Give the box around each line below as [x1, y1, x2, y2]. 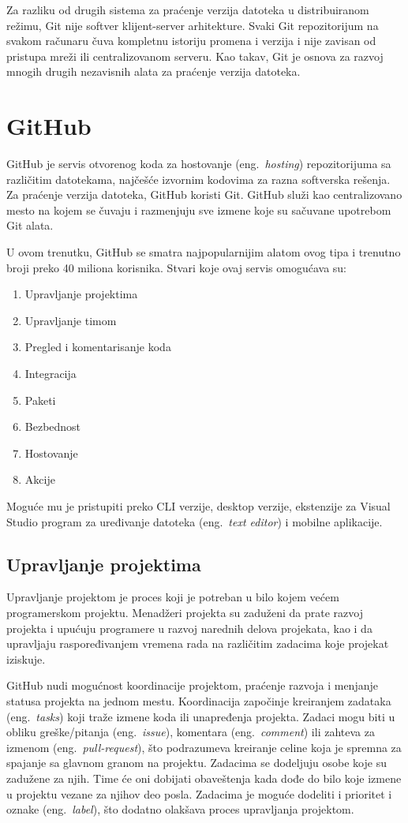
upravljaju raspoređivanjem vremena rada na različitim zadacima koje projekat [6, 635, 389, 652]
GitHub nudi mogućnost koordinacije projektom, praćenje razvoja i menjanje [6, 677, 378, 694]
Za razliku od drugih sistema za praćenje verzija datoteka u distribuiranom [6, 2, 369, 17]
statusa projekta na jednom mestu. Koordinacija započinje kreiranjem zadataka [6, 692, 391, 709]
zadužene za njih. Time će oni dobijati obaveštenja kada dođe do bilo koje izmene [6, 769, 402, 786]
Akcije [24, 471, 55, 488]
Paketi [24, 391, 56, 408]
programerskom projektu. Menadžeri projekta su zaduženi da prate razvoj [6, 604, 364, 620]
